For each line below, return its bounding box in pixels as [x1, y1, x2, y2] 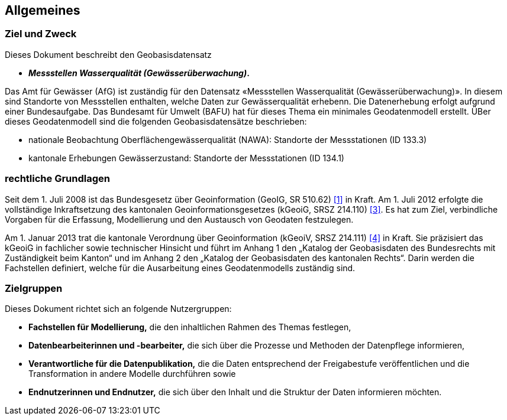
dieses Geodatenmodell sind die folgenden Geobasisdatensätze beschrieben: [5, 116, 307, 126]
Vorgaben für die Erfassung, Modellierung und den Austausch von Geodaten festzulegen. [5, 214, 354, 224]
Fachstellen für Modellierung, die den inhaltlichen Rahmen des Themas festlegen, [28, 322, 351, 333]
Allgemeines [5, 3, 80, 18]
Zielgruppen [5, 282, 63, 294]
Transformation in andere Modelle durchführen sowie [28, 369, 236, 379]
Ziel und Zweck [5, 28, 77, 40]
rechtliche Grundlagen [5, 172, 110, 185]
